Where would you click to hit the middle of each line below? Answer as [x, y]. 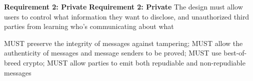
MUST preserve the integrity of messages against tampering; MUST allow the [123, 43]
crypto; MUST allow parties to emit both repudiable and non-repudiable [134, 62]
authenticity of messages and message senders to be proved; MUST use [113, 53]
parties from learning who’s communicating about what [89, 26]
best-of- [235, 53]
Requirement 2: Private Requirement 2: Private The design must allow [123, 6]
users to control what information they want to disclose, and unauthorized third [127, 16]
